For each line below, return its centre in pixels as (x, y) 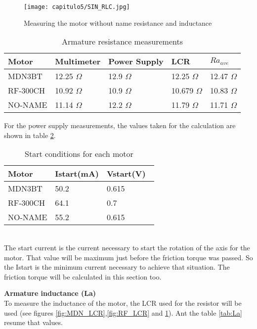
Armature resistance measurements (122, 42)
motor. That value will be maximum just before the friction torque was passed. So (128, 257)
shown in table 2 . (30, 135)
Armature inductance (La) (50, 293)
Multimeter (78, 61)
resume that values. (33, 322)
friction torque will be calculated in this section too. (83, 276)
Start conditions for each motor (79, 154)
